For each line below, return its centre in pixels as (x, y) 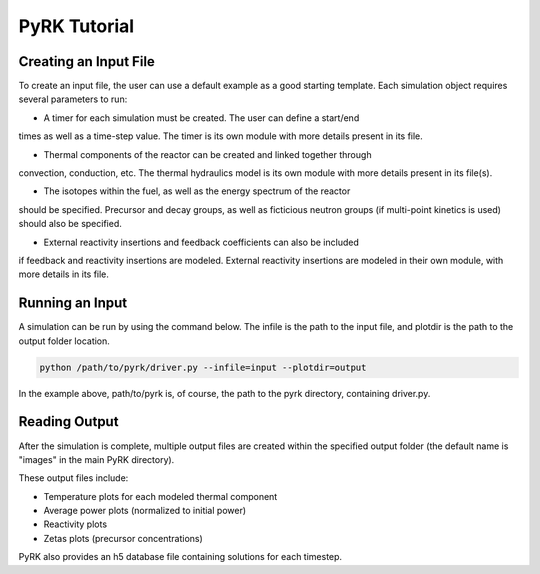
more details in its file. (64, 274)
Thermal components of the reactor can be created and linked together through (207, 154)
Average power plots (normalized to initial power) (145, 511)
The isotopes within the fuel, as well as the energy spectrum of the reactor (197, 191)
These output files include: (73, 478)
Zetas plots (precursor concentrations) (123, 538)
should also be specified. (70, 224)
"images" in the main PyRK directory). (96, 459)
